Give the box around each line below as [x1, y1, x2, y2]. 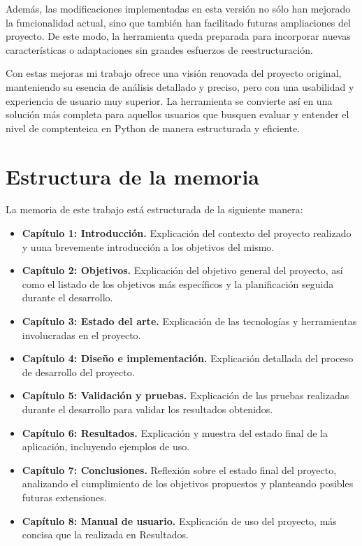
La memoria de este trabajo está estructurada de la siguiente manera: [6, 202, 303, 217]
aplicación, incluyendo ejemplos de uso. [22, 439, 190, 454]
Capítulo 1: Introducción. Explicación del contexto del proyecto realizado [22, 226, 352, 240]
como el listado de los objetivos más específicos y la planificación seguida [22, 276, 334, 291]
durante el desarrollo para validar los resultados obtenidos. [22, 402, 273, 416]
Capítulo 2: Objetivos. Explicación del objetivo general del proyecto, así [22, 263, 343, 278]
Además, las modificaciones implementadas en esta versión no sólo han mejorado [6, 1, 351, 15]
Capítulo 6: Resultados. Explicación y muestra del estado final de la [22, 425, 328, 440]
